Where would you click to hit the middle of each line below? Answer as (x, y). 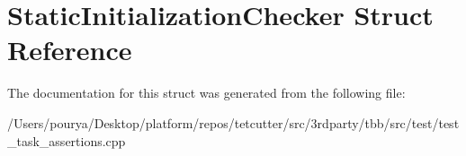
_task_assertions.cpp (67, 140)
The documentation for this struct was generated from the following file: (206, 93)
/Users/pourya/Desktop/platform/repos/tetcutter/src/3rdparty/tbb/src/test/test (233, 122)
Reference (70, 50)
